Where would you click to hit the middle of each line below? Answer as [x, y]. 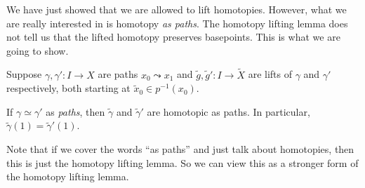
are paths [118, 74]
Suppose [24, 74]
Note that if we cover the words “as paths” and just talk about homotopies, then [180, 148]
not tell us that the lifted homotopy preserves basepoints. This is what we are [173, 37]
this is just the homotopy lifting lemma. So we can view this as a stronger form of [182, 162]
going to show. [38, 50]
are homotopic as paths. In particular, [228, 111]
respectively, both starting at [68, 88]
